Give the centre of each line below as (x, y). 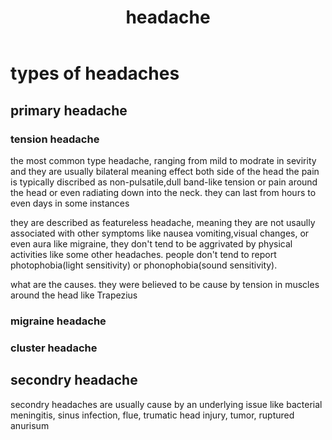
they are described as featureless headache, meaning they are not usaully (163, 222)
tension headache (55, 139)
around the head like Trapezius (74, 295)
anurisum (30, 425)
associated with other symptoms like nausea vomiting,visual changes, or (160, 233)
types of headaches (95, 73)
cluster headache (54, 348)
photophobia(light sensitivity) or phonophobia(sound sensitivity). (144, 265)
